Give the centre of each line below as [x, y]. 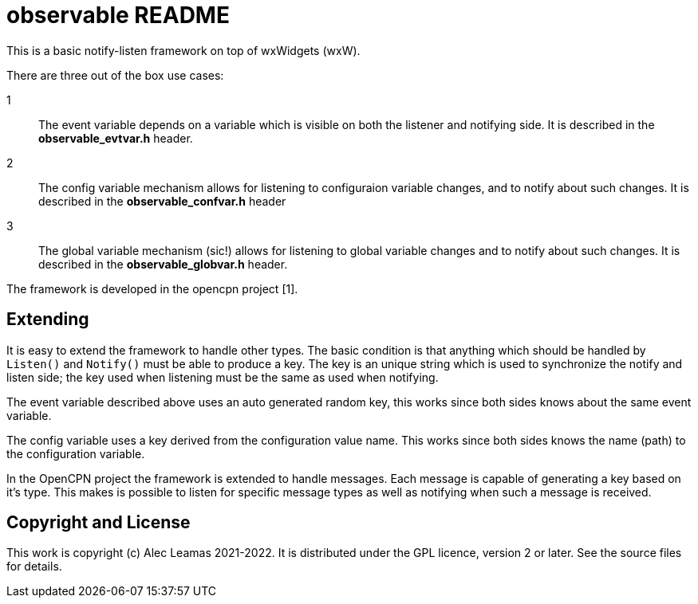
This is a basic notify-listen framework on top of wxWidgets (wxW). [183, 50]
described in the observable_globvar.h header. [163, 264]
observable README [118, 15]
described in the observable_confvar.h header [162, 201]
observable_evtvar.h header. [116, 138]
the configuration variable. [76, 453]
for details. [34, 567]
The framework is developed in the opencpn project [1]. [152, 288]
